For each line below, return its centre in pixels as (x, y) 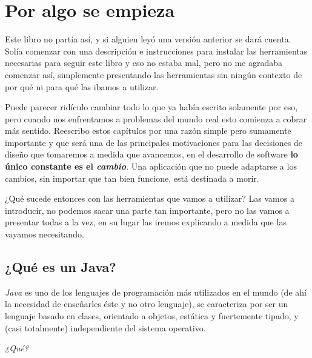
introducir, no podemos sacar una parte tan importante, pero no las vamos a (147, 210)
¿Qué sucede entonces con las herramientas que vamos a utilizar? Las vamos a (150, 198)
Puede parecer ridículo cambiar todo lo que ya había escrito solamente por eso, (151, 107)
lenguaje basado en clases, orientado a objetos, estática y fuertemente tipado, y (152, 316)
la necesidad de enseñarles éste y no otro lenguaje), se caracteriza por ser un (147, 304)
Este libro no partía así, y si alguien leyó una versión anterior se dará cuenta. (148, 39)
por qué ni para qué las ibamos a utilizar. (82, 86)
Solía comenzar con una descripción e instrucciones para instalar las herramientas (156, 51)
